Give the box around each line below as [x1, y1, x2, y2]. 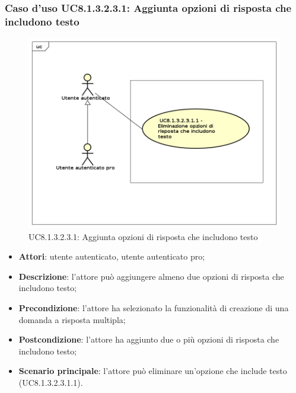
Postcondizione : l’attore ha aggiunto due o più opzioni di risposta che [18, 333, 279, 346]
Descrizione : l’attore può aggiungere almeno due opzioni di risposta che [18, 270, 284, 282]
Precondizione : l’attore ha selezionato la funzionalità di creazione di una [18, 302, 289, 314]
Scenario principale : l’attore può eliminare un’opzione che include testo [18, 365, 287, 377]
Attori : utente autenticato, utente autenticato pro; [18, 250, 205, 263]
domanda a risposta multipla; [18, 313, 126, 325]
